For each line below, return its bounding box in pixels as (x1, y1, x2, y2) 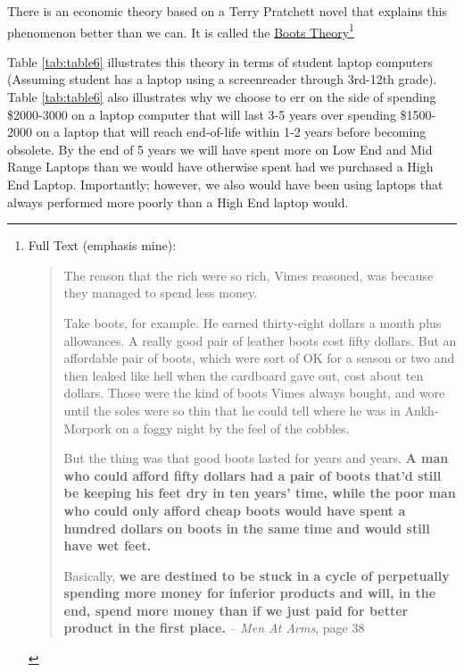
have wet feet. (63, 536, 152, 555)
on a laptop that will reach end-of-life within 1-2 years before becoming (36, 122, 427, 141)
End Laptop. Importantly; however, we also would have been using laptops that (7, 175, 443, 193)
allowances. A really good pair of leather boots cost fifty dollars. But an (63, 331, 457, 349)
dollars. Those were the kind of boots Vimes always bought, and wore (63, 383, 445, 402)
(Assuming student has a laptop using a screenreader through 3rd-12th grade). (7, 70, 437, 88)
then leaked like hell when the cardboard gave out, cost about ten (63, 365, 424, 384)
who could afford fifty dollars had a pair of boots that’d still (63, 466, 442, 484)
